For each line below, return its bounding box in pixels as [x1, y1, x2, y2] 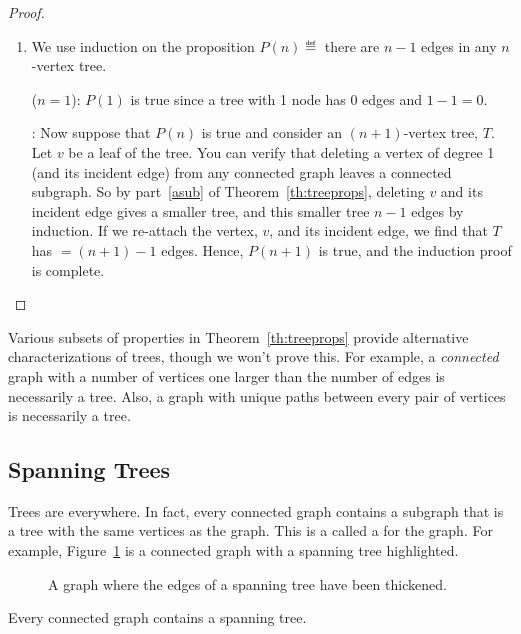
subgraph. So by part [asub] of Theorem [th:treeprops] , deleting [31, 181, 425, 202]
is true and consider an [201, 122, 343, 143]
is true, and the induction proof [318, 239, 512, 260]
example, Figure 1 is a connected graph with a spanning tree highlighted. [8, 540, 459, 561]
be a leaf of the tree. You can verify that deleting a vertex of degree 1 [68, 141, 495, 162]
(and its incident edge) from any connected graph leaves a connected [31, 161, 452, 182]
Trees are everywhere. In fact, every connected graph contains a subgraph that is [8, 500, 504, 521]
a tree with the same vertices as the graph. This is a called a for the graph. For [8, 520, 493, 541]
